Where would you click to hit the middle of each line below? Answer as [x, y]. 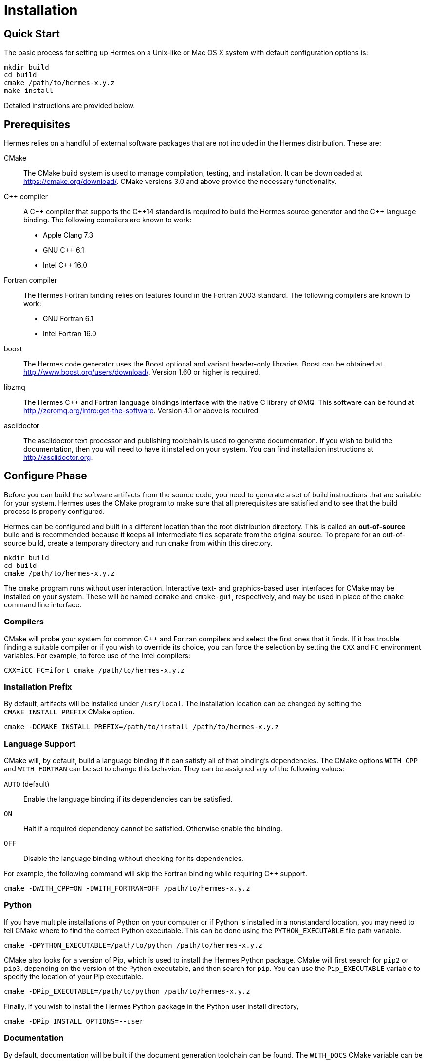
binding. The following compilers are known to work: [108, 220]
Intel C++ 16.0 [65, 265]
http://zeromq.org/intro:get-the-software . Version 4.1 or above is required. [142, 411]
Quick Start [32, 34]
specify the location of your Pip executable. [74, 976]
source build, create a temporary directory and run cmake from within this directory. [138, 543]
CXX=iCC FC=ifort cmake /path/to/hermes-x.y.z [94, 670]
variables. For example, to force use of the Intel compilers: [97, 655]
